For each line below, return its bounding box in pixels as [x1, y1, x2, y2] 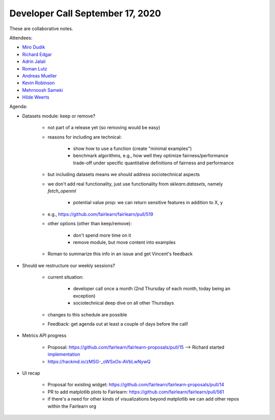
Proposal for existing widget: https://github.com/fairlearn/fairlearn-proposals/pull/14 [47, 382, 224, 388]
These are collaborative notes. [9, 26, 73, 32]
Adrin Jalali [22, 59, 46, 65]
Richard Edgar [22, 51, 52, 57]
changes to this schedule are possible [47, 311, 127, 317]
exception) [73, 292, 96, 299]
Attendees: [9, 35, 33, 41]
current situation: [47, 274, 84, 280]
